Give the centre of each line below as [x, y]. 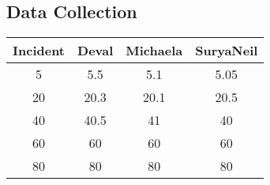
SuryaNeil [227, 51]
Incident [39, 51]
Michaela [154, 51]
